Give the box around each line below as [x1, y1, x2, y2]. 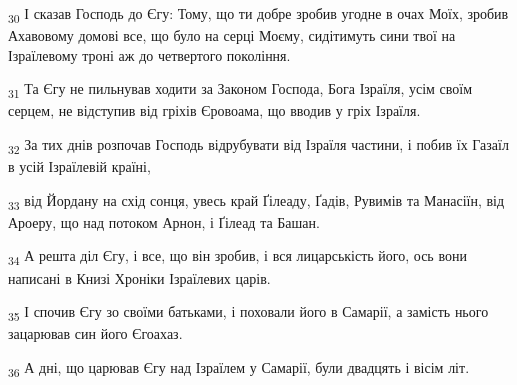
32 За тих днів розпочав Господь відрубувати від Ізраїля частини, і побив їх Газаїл [8, 134, 509, 157]
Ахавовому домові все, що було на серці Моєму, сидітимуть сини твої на [8, 25, 456, 46]
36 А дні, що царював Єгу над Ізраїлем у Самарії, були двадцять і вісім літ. [8, 356, 470, 380]
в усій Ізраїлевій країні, [8, 156, 151, 177]
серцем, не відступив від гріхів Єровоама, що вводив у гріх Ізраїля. [8, 100, 421, 121]
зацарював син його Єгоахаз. [8, 323, 183, 344]
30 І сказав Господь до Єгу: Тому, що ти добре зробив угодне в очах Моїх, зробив [8, 3, 509, 26]
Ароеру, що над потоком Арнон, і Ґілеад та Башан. [8, 211, 320, 232]
